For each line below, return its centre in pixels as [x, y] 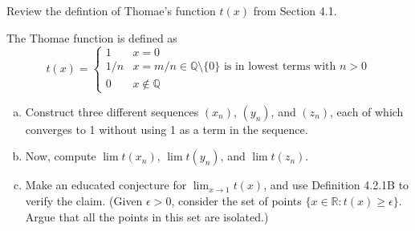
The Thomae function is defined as [92, 37]
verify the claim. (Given [84, 200]
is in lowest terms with [280, 67]
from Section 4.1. [295, 10]
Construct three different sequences [112, 111]
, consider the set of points [236, 200]
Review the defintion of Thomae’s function [111, 10]
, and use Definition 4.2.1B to [336, 185]
